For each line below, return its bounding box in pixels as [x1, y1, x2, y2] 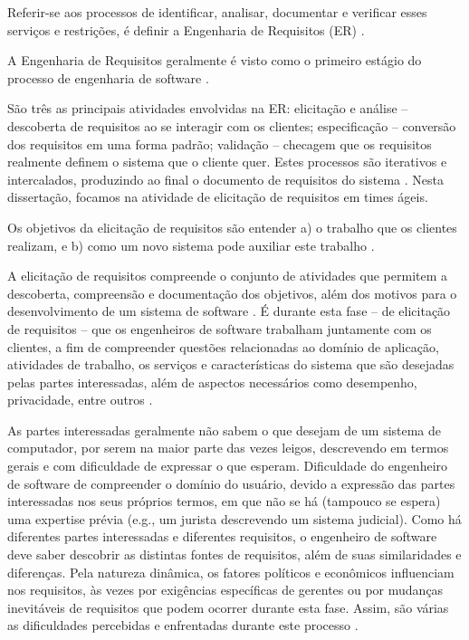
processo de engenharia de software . [7, 68, 209, 87]
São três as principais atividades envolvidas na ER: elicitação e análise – [7, 99, 408, 118]
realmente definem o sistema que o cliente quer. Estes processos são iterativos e [7, 152, 447, 171]
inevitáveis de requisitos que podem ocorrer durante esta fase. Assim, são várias [7, 597, 449, 616]
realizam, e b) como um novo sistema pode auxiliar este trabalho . [7, 235, 375, 254]
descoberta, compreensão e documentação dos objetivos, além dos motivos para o [7, 283, 457, 302]
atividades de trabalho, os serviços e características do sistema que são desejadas [7, 355, 455, 374]
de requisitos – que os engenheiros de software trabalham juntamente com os [7, 319, 432, 338]
